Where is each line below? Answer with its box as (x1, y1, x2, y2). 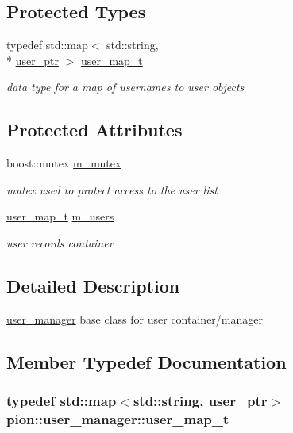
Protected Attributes (6, 117, 183, 142)
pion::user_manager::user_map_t (6, 408, 229, 428)
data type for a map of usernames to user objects (6, 79, 245, 95)
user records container (6, 234, 114, 251)
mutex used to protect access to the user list (6, 181, 218, 197)
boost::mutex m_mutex (6, 155, 121, 171)
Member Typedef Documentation (6, 349, 287, 374)
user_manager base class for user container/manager (6, 310, 263, 327)
